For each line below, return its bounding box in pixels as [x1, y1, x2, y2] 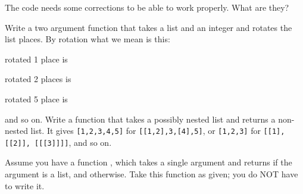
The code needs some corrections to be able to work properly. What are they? [5, 1, 289, 13]
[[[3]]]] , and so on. [35, 136, 112, 148]
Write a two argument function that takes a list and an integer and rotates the [5, 21, 292, 33]
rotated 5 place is [5, 92, 68, 105]
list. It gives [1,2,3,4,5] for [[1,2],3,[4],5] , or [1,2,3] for [30, 124, 261, 137]
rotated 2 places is [5, 73, 71, 85]
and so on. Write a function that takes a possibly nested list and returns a [5, 112, 276, 125]
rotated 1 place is [5, 52, 68, 65]
